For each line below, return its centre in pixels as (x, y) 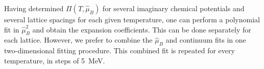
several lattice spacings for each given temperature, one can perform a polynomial (132, 19)
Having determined (34, 8)
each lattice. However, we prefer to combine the (78, 40)
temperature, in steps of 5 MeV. (55, 60)
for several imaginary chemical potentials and (173, 8)
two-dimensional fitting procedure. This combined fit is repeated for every (119, 50)
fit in (12, 29)
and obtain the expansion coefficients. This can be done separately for (142, 29)
